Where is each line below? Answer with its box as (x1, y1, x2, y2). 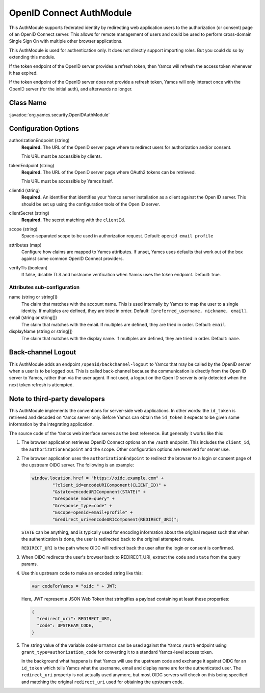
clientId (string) (9, 187, 40, 193)
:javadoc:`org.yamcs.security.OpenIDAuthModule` (9, 112, 110, 117)
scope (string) (9, 226, 38, 232)
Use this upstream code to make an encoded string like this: (21, 570, 143, 576)
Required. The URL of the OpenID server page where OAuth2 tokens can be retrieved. (21, 170, 196, 175)
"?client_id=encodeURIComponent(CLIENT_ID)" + (52, 482, 166, 488)
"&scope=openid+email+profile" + (52, 510, 133, 516)
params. (21, 561, 38, 567)
